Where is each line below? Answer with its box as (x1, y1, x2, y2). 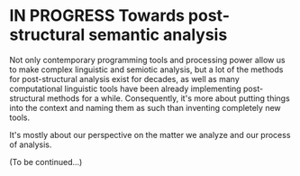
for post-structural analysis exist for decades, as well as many (9, 73, 241, 84)
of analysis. (9, 139, 52, 150)
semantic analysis (88, 24, 228, 45)
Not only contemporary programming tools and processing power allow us (9, 54, 286, 65)
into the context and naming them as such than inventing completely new (9, 102, 281, 113)
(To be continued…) (9, 156, 83, 167)
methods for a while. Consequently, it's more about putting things (46, 92, 290, 104)
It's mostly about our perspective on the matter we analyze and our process (9, 129, 291, 140)
